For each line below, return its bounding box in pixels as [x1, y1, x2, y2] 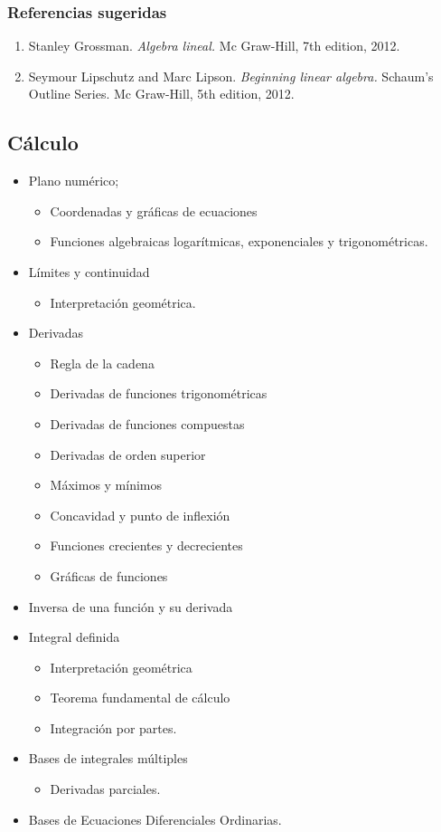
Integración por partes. [50, 718, 177, 737]
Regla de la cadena [50, 353, 155, 372]
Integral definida [28, 627, 120, 646]
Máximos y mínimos [50, 475, 163, 494]
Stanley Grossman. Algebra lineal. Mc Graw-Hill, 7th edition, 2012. [28, 36, 400, 55]
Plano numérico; [28, 171, 119, 190]
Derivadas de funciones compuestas [50, 414, 245, 433]
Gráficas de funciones [50, 566, 168, 585]
